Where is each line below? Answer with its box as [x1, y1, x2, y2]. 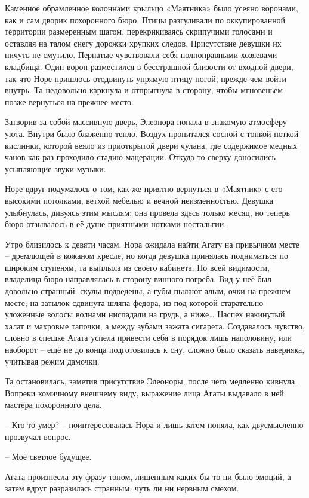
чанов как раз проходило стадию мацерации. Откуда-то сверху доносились [5, 151, 276, 163]
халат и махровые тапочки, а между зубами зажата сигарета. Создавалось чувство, [5, 319, 305, 332]
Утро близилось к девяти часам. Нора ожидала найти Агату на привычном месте [5, 237, 299, 250]
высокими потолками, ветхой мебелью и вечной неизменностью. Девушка [5, 194, 274, 206]
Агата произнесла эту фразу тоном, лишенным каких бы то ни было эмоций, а [5, 470, 291, 482]
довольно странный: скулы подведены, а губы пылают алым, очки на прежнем [5, 285, 291, 297]
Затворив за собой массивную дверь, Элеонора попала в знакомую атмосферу [5, 115, 287, 128]
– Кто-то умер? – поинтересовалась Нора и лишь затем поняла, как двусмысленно [5, 418, 304, 430]
